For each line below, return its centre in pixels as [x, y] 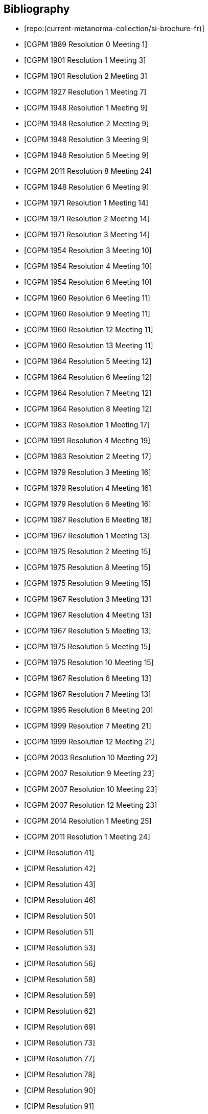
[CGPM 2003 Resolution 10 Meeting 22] [91, 758]
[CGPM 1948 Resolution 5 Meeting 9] [87, 155]
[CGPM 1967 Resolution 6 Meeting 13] [88, 678]
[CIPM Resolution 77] [60, 1059]
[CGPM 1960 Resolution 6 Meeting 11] [87, 298]
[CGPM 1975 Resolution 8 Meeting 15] [87, 567]
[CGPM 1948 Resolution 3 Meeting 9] [87, 140]
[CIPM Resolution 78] [60, 1075]
